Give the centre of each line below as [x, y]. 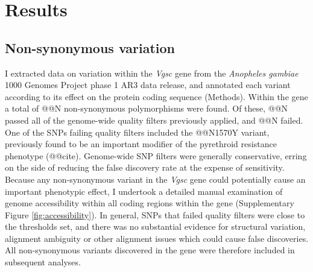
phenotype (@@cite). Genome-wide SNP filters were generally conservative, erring [156, 155]
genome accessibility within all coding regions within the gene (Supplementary [150, 203]
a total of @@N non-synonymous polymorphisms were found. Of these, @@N [147, 108]
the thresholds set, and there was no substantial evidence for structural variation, [155, 226]
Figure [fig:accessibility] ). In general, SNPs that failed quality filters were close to [155, 214]
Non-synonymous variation [90, 47]
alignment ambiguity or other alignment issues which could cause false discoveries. [157, 238]
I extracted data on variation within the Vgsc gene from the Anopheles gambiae [152, 73]
